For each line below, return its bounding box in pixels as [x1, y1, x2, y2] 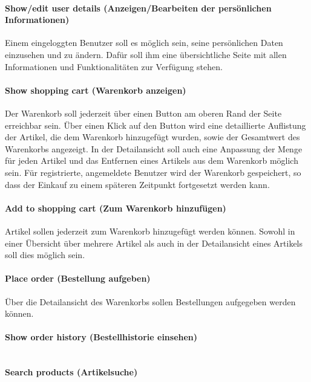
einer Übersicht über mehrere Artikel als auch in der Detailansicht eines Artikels [5, 236, 303, 249]
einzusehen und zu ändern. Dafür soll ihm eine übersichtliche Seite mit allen [5, 48, 287, 60]
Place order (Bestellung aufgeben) [5, 272, 151, 285]
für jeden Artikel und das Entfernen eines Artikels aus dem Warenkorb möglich [5, 154, 298, 167]
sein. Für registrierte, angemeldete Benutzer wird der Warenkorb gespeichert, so [5, 166, 301, 178]
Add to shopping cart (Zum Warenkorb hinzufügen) [5, 201, 226, 214]
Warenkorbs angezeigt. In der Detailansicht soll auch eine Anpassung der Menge [5, 142, 303, 155]
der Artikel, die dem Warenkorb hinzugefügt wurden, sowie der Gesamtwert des [5, 131, 300, 143]
